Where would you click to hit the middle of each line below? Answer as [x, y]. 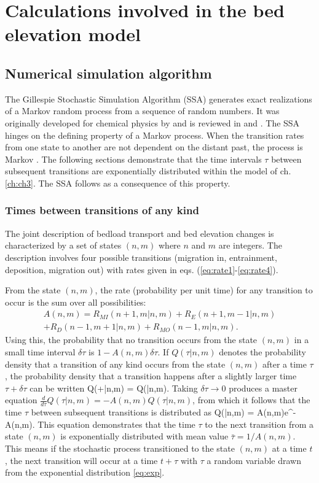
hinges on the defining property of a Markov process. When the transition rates [155, 135]
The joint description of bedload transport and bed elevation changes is [140, 233]
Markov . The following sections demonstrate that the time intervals [133, 159]
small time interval [40, 351]
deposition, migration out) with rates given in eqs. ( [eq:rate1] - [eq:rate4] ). [142, 269]
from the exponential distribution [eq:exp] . [85, 472]
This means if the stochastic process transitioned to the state [120, 448]
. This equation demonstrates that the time [114, 424]
